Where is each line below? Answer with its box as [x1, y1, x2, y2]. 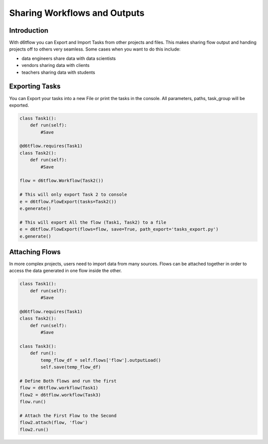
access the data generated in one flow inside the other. [9, 268, 122, 274]
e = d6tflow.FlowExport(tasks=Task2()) [19, 199, 117, 204]
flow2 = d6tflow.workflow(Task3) [19, 392, 101, 397]
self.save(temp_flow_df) [40, 364, 101, 370]
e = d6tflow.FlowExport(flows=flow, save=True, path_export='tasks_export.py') [19, 226, 219, 232]
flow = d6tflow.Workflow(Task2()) [19, 178, 104, 183]
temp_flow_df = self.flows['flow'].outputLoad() [40, 357, 161, 363]
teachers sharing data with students [21, 69, 95, 75]
